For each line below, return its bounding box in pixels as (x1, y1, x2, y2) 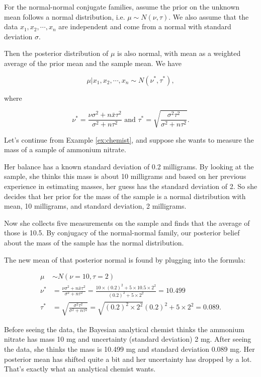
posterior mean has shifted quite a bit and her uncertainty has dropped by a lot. (4, 353, 252, 364)
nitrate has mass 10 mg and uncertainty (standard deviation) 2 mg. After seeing (4, 334, 251, 344)
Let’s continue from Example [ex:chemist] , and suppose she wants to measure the (4, 134, 254, 145)
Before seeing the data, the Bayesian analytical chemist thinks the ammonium (4, 324, 244, 334)
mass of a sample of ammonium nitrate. (4, 144, 126, 155)
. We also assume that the (168, 11, 249, 22)
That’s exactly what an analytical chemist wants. (4, 363, 156, 374)
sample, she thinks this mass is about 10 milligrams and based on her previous (4, 171, 246, 181)
